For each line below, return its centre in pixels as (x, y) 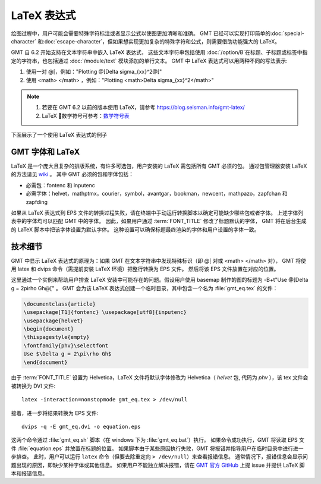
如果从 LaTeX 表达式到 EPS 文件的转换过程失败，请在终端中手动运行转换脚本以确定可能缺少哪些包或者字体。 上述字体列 (157, 213)
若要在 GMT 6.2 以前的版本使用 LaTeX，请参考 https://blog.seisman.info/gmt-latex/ (143, 108)
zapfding (37, 202)
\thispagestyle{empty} (56, 337)
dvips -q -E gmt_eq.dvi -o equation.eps (81, 427)
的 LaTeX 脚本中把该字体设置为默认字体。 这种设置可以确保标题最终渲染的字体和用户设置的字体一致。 (135, 230)
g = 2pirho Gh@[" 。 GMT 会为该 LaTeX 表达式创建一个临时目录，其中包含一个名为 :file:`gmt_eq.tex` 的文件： (144, 288)
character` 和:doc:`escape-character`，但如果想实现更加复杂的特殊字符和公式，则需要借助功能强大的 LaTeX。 (146, 41)
